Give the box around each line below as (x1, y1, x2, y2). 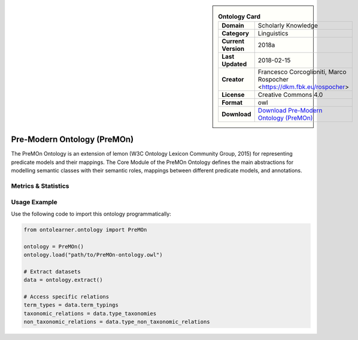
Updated (222, 60, 247, 68)
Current (222, 37, 245, 45)
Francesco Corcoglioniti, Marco (257, 68, 347, 76)
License (222, 90, 245, 99)
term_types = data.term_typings (23, 302, 119, 308)
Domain (222, 22, 245, 30)
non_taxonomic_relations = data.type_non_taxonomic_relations (23, 318, 210, 326)
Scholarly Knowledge (257, 22, 318, 30)
